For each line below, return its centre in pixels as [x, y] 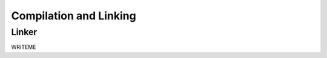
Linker [24, 32]
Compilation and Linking [74, 16]
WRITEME [24, 47]
